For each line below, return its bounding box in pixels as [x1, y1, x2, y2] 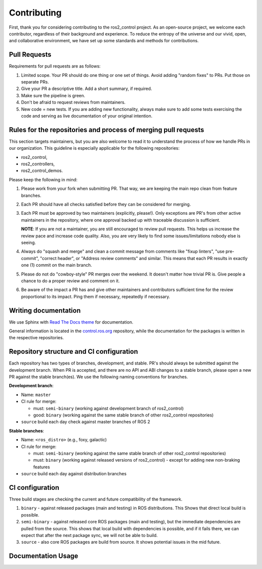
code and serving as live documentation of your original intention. [21, 113, 153, 119]
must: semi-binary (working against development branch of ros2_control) [33, 405, 184, 411]
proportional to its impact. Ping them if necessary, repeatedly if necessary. [21, 293, 170, 299]
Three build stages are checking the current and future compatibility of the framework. [9, 496, 183, 502]
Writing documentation [9, 306, 81, 314]
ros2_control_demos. [21, 168, 63, 173]
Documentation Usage [9, 552, 79, 560]
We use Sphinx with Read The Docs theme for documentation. [9, 319, 133, 325]
